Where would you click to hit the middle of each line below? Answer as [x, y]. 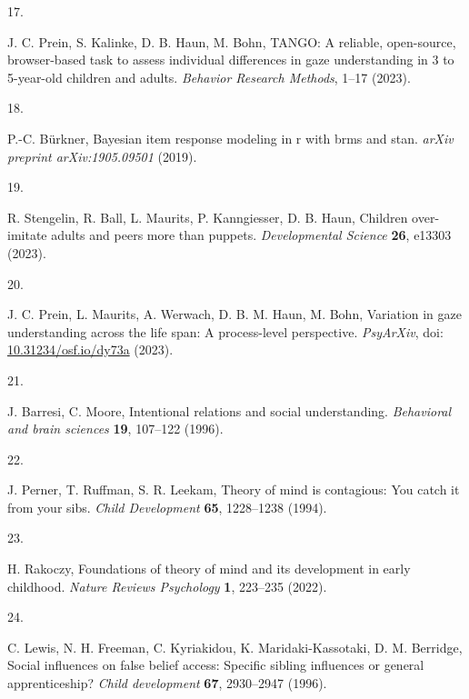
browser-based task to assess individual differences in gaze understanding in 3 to [231, 60]
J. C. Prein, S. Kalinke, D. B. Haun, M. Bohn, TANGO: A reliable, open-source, [232, 41]
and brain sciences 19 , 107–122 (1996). [115, 429]
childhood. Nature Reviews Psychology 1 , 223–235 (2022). [167, 586]
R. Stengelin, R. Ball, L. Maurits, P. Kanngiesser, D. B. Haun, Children [208, 217]
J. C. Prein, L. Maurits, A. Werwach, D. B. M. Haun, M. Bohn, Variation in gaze [234, 314]
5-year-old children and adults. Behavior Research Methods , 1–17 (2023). [209, 77]
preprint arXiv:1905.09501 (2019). [102, 156]
